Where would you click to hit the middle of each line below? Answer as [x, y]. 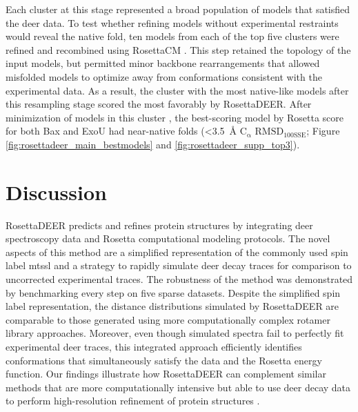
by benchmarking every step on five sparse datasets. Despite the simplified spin [173, 292]
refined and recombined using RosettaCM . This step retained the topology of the [178, 49]
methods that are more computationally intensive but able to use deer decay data [178, 387]
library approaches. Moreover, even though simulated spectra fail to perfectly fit [175, 333]
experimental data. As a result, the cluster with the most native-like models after [177, 90]
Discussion [56, 192]
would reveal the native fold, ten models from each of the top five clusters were [172, 36]
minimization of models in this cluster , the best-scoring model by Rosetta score [175, 117]
